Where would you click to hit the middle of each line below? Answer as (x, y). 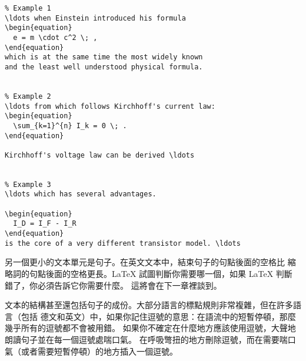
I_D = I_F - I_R (45, 224)
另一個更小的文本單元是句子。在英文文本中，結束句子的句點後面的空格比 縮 (150, 262)
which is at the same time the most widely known (104, 57)
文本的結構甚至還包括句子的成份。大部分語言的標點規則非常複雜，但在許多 (149, 305)
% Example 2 (28, 96)
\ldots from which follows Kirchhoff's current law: (110, 106)
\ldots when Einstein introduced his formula (95, 18)
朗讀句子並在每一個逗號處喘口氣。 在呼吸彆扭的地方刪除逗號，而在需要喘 (146, 339)
